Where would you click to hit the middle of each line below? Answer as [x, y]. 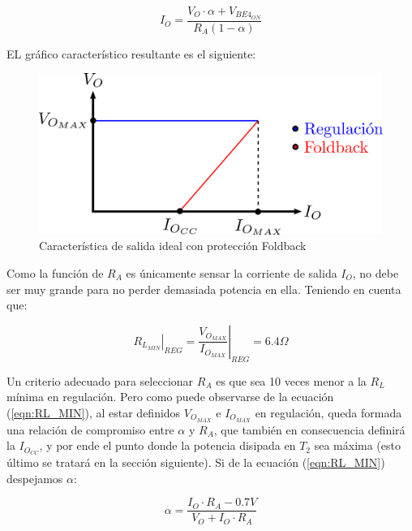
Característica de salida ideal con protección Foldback [173, 246]
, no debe [376, 273]
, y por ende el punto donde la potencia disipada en [167, 445]
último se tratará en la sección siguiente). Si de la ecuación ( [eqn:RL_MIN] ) [196, 462]
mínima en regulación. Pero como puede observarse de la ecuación [170, 397]
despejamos [35, 478]
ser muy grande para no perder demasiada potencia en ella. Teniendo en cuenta [204, 289]
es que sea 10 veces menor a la [291, 380]
